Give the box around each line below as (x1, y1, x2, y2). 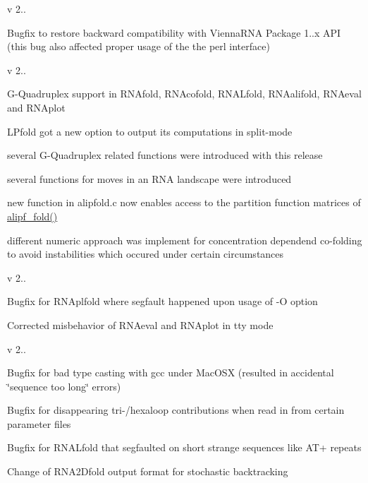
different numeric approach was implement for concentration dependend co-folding (7, 232, 362, 247)
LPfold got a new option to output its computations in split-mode (7, 124, 293, 138)
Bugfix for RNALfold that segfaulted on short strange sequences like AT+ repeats (7, 440, 362, 455)
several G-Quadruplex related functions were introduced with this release (7, 148, 323, 162)
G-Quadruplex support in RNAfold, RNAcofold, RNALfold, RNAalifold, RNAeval (7, 86, 362, 101)
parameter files (7, 416, 71, 431)
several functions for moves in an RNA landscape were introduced (7, 171, 292, 186)
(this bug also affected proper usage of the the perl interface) (7, 39, 270, 54)
